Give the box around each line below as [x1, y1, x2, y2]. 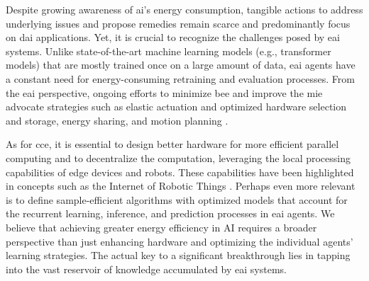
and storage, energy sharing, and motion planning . [6, 113, 228, 127]
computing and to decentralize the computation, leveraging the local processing [6, 150, 351, 165]
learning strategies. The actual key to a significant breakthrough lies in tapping [6, 248, 351, 263]
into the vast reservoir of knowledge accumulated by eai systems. [6, 261, 287, 276]
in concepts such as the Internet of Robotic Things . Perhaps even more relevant [6, 178, 356, 193]
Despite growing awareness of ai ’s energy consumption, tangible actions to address [6, 2, 363, 16]
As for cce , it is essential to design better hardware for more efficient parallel [6, 137, 339, 151]
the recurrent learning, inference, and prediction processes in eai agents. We [6, 206, 335, 221]
